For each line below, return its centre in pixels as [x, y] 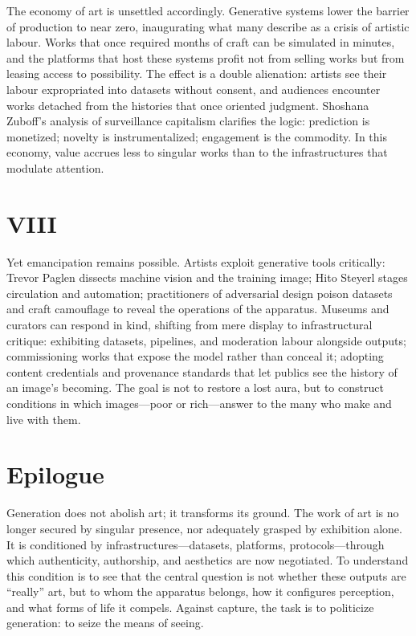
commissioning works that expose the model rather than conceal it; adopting [195, 356]
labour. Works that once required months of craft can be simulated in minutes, [201, 42]
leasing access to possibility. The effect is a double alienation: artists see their [197, 73]
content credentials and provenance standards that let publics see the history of [202, 371]
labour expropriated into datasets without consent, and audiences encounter [194, 89]
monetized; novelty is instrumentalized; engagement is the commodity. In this [197, 136]
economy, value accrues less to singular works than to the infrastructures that [197, 152]
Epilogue [55, 474]
